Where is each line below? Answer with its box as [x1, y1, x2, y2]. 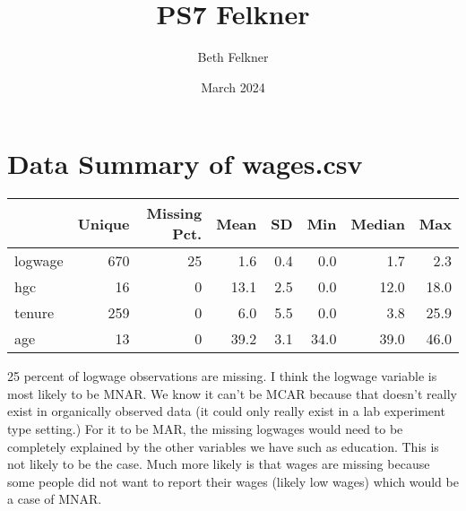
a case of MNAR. [7, 489, 102, 508]
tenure [14, 302, 55, 324]
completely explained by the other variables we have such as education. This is [7, 437, 439, 455]
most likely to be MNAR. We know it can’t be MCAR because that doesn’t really [7, 384, 457, 403]
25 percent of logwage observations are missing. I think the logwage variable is [7, 367, 437, 385]
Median [350, 212, 405, 234]
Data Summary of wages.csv [7, 145, 363, 182]
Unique [77, 212, 130, 234]
